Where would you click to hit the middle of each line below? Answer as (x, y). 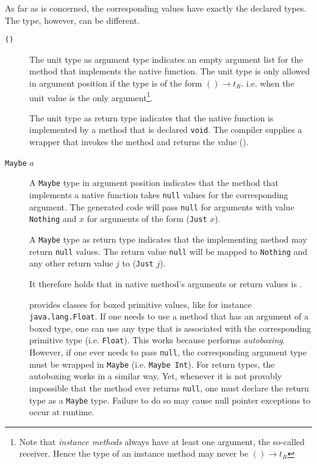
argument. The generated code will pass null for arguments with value (162, 206)
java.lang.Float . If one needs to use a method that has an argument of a (169, 316)
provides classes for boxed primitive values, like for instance (141, 304)
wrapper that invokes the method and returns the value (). (139, 142)
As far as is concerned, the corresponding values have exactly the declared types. (156, 8)
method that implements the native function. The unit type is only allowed (170, 71)
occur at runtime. (62, 412)
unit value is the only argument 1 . (91, 96)
